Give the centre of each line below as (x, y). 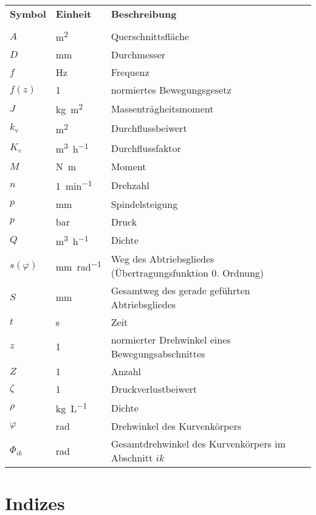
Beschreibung (144, 14)
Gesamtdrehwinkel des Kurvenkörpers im (198, 444)
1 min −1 (74, 185)
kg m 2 (69, 109)
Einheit (74, 14)
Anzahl (126, 371)
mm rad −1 (78, 266)
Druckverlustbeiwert (154, 389)
